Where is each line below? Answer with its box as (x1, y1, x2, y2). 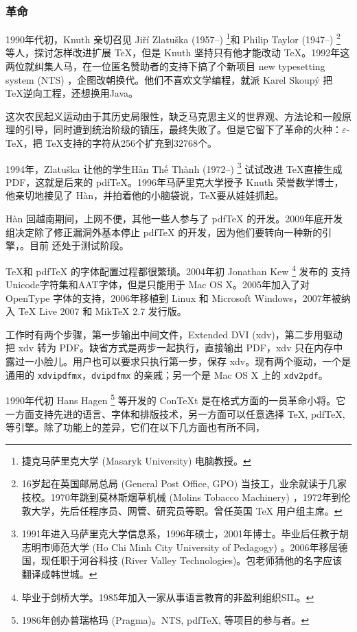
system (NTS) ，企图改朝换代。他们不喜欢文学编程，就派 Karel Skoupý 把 (5, 72, 333, 86)
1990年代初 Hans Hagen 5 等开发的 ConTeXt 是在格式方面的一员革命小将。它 (5, 391, 346, 407)
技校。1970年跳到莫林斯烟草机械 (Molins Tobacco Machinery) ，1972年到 (21, 489, 341, 504)
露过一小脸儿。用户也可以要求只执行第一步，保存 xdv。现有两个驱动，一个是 (5, 354, 352, 368)
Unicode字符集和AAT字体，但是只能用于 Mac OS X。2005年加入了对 (5, 277, 310, 292)
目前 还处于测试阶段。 (29, 238, 129, 253)
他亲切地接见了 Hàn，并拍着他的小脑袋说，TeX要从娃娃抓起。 (5, 188, 284, 202)
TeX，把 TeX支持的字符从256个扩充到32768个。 (5, 136, 217, 150)
